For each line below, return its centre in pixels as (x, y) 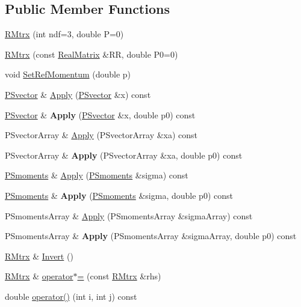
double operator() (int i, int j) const (71, 296)
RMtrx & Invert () (39, 256)
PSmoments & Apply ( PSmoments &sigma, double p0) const (119, 195)
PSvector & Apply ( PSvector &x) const (78, 94)
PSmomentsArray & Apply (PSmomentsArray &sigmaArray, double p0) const (151, 236)
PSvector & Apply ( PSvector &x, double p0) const (100, 114)
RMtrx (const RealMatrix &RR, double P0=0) (92, 54)
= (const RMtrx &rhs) (119, 276)
